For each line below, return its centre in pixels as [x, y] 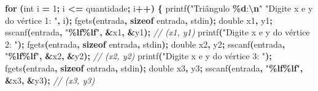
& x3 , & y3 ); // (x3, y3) [50, 80]
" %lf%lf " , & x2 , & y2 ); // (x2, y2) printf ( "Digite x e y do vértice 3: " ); [138, 56]
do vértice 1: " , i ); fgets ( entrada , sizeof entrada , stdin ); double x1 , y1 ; [139, 20]
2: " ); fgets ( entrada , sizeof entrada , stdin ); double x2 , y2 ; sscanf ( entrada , [145, 44]
